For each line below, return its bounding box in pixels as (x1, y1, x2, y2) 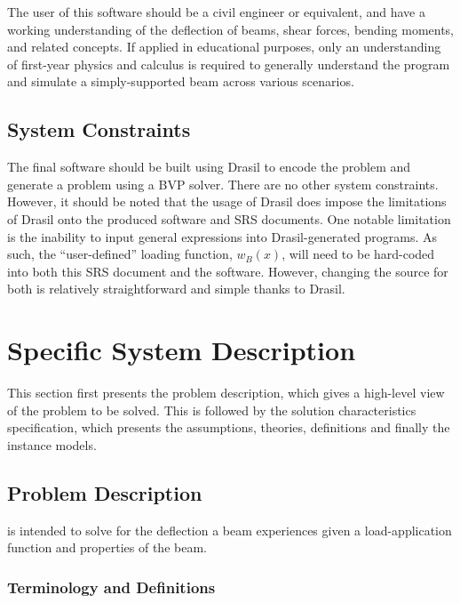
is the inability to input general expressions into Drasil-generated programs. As (7, 227, 437, 245)
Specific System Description (7, 332, 356, 368)
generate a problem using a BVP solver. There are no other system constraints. (7, 174, 439, 193)
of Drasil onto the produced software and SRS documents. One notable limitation (7, 209, 451, 228)
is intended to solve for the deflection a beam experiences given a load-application (7, 520, 452, 539)
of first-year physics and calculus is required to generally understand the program (7, 54, 450, 73)
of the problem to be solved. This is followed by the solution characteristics (7, 400, 416, 419)
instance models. (7, 435, 97, 454)
